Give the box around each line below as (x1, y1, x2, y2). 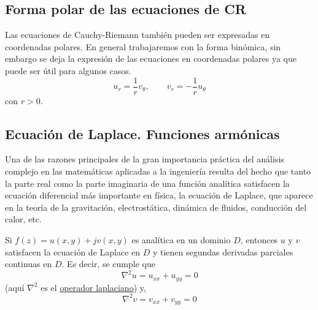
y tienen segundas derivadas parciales (152, 245, 293, 258)
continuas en (5, 257, 52, 270)
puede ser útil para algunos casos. (5, 64, 131, 77)
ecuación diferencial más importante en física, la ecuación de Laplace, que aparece (5, 189, 313, 202)
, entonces (240, 233, 278, 246)
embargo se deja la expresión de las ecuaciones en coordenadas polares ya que (5, 52, 297, 65)
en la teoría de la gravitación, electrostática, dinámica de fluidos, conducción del (5, 200, 307, 213)
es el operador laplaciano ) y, (41, 281, 146, 293)
